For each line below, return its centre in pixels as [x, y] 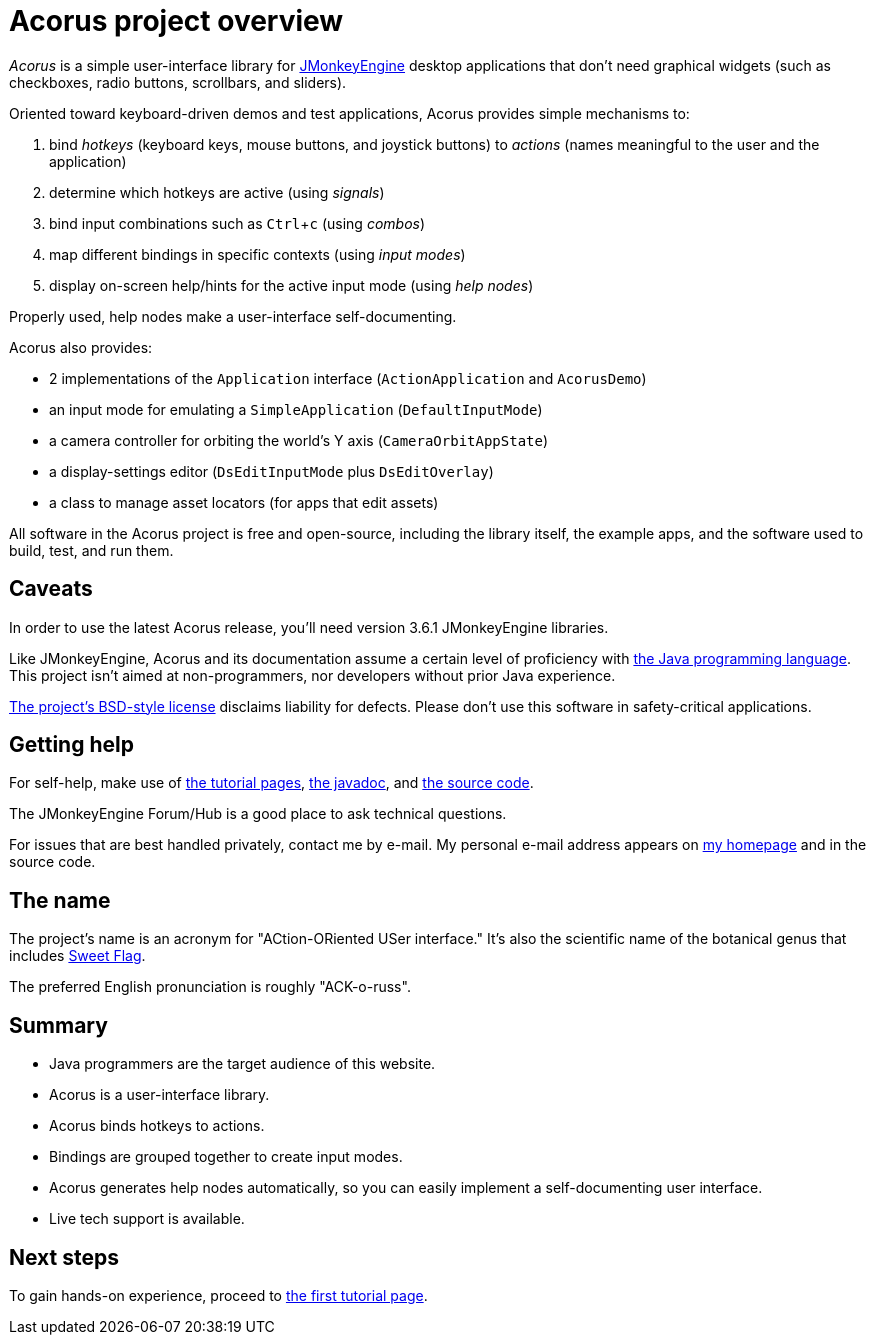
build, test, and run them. [91, 550]
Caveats [51, 589]
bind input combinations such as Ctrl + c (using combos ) [237, 223]
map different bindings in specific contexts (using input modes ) [257, 254]
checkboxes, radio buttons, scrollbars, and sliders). [178, 82]
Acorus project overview [176, 21]
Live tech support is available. [147, 1219]
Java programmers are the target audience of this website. [242, 1064]
